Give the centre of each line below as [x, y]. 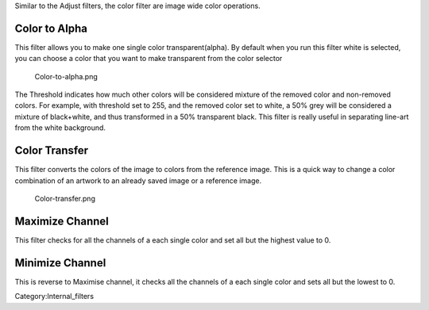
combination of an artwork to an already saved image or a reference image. [138, 180]
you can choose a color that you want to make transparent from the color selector [149, 59]
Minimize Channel [60, 263]
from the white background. [60, 128]
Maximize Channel [62, 221]
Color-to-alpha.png [66, 76]
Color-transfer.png [65, 198]
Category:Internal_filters [54, 297]
